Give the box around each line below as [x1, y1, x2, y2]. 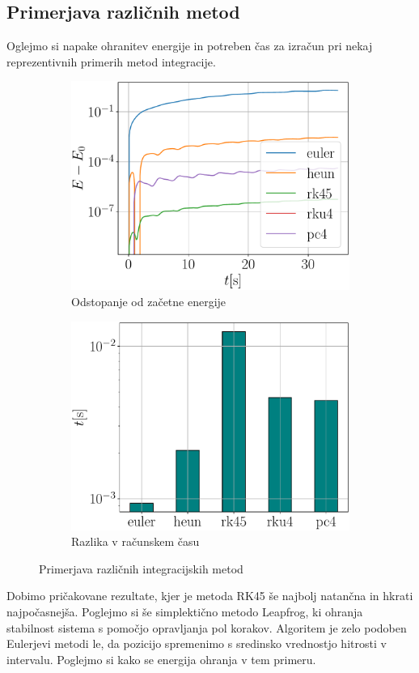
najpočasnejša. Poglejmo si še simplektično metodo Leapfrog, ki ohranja [6, 603, 363, 620]
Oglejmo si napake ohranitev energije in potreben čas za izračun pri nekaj [6, 37, 373, 54]
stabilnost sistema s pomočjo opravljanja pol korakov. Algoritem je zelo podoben [6, 619, 407, 636]
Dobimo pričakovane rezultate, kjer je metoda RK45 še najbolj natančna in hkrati [6, 587, 413, 604]
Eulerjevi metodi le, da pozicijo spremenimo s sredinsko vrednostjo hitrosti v [6, 635, 387, 652]
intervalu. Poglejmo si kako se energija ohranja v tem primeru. [6, 650, 316, 667]
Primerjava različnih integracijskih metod [39, 560, 243, 577]
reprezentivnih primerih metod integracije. [6, 53, 216, 70]
